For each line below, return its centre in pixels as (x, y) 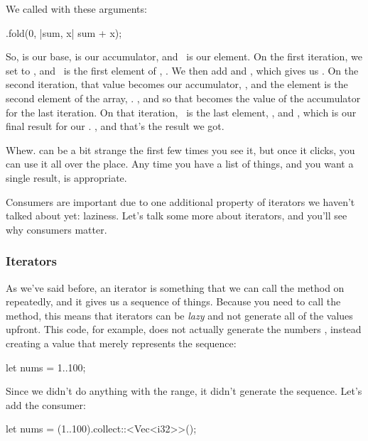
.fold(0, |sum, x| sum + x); (64, 32)
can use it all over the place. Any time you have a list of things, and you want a (180, 164)
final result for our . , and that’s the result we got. (115, 126)
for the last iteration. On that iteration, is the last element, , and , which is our (181, 112)
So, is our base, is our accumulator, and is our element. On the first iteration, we (184, 56)
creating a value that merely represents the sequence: (121, 343)
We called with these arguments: (76, 9)
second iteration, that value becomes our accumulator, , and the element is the (177, 84)
